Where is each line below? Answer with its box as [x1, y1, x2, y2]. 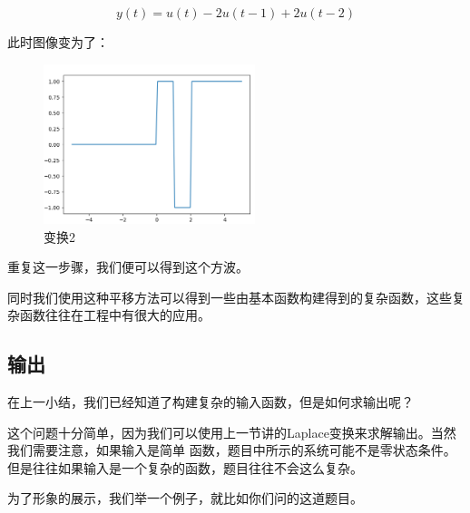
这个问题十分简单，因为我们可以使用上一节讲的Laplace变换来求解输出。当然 [7, 422, 456, 441]
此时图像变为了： [7, 33, 109, 51]
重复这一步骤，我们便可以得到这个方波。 [7, 257, 249, 276]
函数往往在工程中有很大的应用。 [19, 305, 211, 324]
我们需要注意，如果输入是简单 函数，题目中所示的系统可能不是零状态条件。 [7, 440, 456, 460]
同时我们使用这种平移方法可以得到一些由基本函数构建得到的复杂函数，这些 [7, 287, 452, 306]
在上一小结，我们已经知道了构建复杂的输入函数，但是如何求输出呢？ [7, 392, 414, 411]
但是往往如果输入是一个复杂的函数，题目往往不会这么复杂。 [7, 458, 363, 477]
